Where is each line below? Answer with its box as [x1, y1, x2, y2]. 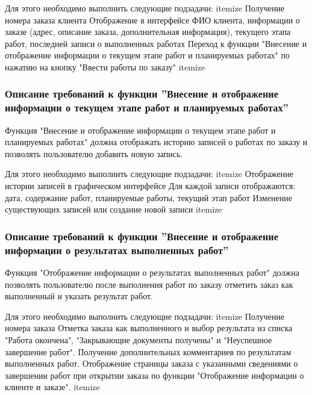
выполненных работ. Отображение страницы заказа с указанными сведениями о [5, 357, 298, 370]
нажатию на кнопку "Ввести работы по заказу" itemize [5, 60, 205, 73]
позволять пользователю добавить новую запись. [5, 147, 183, 160]
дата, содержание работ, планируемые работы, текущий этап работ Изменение [5, 191, 292, 204]
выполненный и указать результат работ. [5, 290, 153, 302]
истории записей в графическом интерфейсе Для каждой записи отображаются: [5, 179, 296, 192]
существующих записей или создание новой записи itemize [5, 203, 222, 216]
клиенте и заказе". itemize [5, 381, 100, 393]
